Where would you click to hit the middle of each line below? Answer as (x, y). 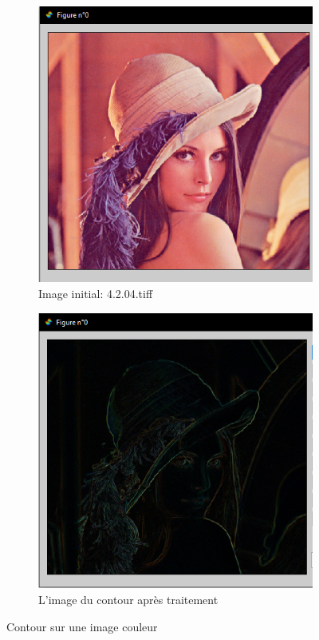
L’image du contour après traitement (128, 599)
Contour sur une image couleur (82, 626)
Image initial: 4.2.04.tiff (96, 294)
